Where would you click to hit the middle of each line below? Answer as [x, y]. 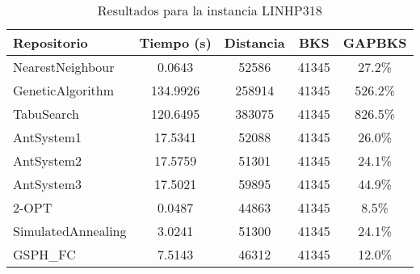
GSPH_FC [44, 254]
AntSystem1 [47, 137]
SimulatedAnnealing [70, 231]
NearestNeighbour [64, 67]
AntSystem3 [47, 184]
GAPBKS [375, 42]
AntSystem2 [47, 160]
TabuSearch [46, 114]
